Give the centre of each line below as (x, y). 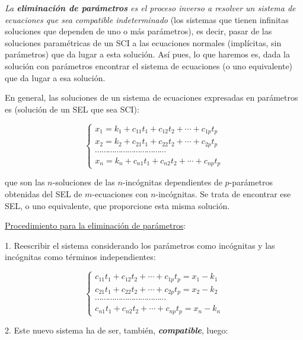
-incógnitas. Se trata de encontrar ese (223, 193)
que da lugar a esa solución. (55, 77)
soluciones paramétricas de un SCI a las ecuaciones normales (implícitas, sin (143, 42)
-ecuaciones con (120, 193)
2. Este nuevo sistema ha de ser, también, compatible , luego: (117, 330)
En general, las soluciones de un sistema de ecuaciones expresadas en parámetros (151, 97)
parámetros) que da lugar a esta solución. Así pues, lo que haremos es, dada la (147, 54)
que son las (25, 182)
